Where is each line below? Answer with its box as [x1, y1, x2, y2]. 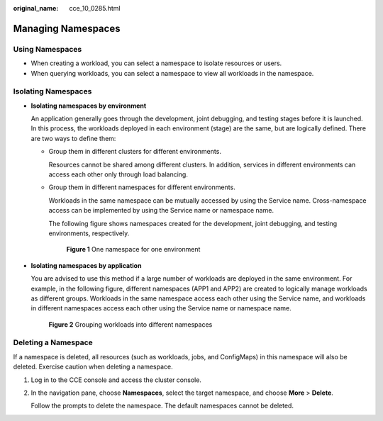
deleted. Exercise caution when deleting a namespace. [13, 362, 173, 371]
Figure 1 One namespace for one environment [66, 245, 201, 254]
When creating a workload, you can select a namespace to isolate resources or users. [30, 59, 282, 67]
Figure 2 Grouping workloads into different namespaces [48, 320, 213, 329]
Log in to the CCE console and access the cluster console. [30, 376, 202, 384]
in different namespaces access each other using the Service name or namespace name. [30, 304, 292, 313]
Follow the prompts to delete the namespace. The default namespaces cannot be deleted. [30, 401, 294, 410]
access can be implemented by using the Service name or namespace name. [48, 206, 274, 215]
